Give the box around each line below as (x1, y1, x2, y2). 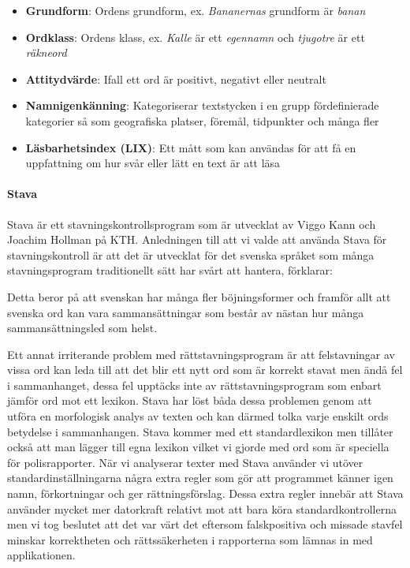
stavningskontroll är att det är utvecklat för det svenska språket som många (7, 246, 375, 263)
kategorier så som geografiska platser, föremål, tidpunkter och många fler (25, 112, 379, 129)
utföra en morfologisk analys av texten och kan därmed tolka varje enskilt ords (7, 408, 389, 424)
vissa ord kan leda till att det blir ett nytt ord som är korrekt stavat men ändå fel (7, 361, 403, 378)
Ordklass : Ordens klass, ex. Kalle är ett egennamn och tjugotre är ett (25, 28, 365, 45)
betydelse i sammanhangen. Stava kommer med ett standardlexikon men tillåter (7, 423, 393, 439)
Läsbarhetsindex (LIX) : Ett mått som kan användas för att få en (25, 139, 356, 155)
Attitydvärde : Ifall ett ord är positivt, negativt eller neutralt (25, 70, 326, 87)
